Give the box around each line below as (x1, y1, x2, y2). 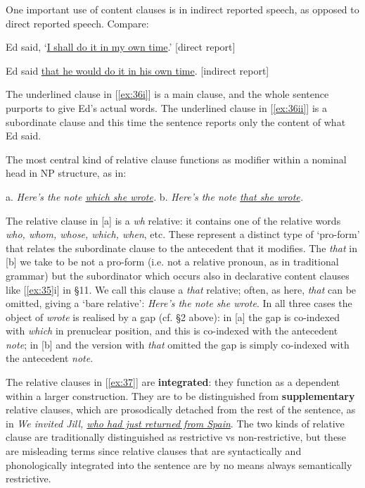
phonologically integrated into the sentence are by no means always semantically (6, 457, 352, 472)
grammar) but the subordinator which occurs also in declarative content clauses (6, 268, 350, 282)
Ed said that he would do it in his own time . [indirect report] (6, 63, 269, 77)
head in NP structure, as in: (6, 165, 127, 180)
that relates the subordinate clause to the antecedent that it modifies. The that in (6, 240, 357, 255)
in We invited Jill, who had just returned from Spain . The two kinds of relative (6, 415, 345, 430)
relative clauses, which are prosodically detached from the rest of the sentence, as (6, 402, 356, 417)
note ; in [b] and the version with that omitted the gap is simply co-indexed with (6, 337, 350, 351)
